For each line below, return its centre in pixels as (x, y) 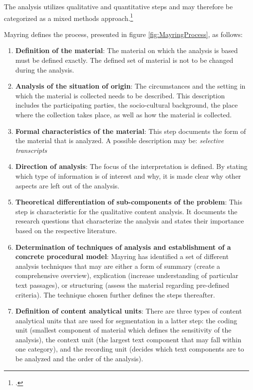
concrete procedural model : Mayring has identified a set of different (122, 256)
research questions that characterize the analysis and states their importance (130, 221)
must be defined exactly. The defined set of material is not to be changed (124, 60)
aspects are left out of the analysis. (67, 185)
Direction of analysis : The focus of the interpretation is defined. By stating (131, 166)
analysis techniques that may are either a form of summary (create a (118, 266)
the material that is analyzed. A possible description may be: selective (119, 140)
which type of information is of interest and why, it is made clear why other (128, 176)
